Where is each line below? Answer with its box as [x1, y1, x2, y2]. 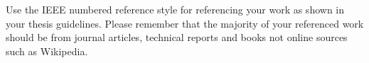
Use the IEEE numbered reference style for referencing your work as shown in [6, 2, 345, 16]
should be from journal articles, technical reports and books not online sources [6, 30, 348, 45]
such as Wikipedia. [6, 43, 88, 58]
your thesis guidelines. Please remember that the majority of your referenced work [6, 16, 364, 30]
